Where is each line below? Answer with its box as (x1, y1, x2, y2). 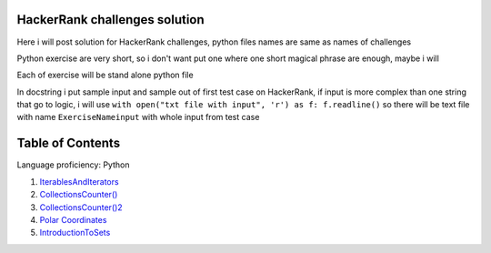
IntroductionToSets (39, 228, 111, 238)
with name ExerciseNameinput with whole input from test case (16, 112, 260, 123)
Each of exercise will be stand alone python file (16, 69, 195, 81)
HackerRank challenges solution (16, 12, 205, 27)
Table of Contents (16, 136, 121, 151)
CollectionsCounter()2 (39, 201, 123, 213)
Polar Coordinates (39, 214, 107, 225)
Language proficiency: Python (16, 159, 130, 170)
